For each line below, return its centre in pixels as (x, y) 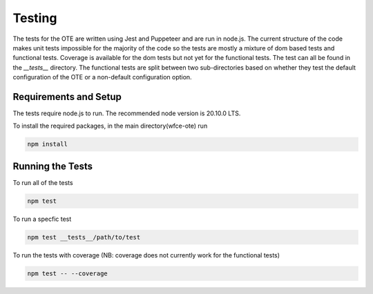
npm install (48, 144)
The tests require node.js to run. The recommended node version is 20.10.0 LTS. (127, 113)
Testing (35, 18)
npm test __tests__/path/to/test (84, 237)
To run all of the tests (43, 182)
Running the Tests (53, 166)
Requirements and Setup (67, 97)
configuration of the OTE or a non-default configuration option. (103, 77)
